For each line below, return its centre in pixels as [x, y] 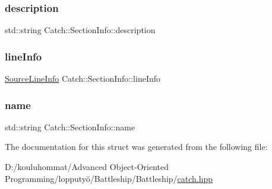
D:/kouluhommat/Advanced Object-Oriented [87, 167]
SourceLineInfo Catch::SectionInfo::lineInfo [83, 79]
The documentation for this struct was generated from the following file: [136, 147]
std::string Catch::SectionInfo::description [80, 30]
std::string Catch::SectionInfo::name [70, 126]
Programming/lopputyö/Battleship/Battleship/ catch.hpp [109, 178]
